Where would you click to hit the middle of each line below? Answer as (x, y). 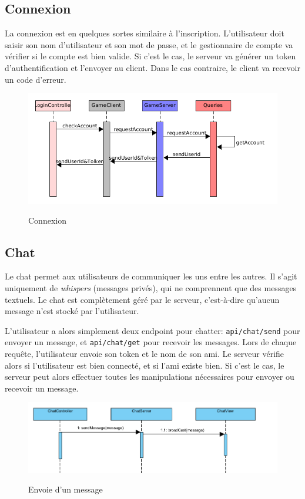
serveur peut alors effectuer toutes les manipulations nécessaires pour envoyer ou (150, 377)
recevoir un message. (42, 388)
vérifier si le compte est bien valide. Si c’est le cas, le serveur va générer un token (150, 56)
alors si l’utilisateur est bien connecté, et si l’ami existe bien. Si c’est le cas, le (145, 365)
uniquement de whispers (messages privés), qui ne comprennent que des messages (151, 287)
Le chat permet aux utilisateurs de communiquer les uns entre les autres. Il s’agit (151, 276)
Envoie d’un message (66, 489)
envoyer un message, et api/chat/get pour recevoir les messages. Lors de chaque (151, 342)
